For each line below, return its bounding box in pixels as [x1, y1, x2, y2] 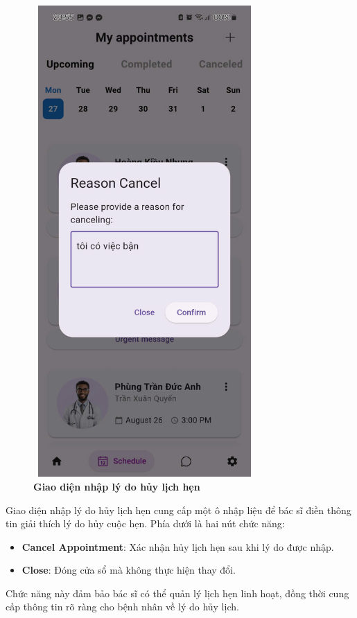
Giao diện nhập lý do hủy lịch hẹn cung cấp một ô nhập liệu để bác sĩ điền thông [6, 502, 351, 517]
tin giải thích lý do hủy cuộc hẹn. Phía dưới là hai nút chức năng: [6, 516, 285, 531]
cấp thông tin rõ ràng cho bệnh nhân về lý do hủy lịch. [6, 599, 239, 614]
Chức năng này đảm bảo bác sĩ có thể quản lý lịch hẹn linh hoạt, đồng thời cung [6, 585, 349, 600]
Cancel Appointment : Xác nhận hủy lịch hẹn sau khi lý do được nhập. [21, 539, 334, 554]
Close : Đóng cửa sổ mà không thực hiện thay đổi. [21, 563, 236, 577]
